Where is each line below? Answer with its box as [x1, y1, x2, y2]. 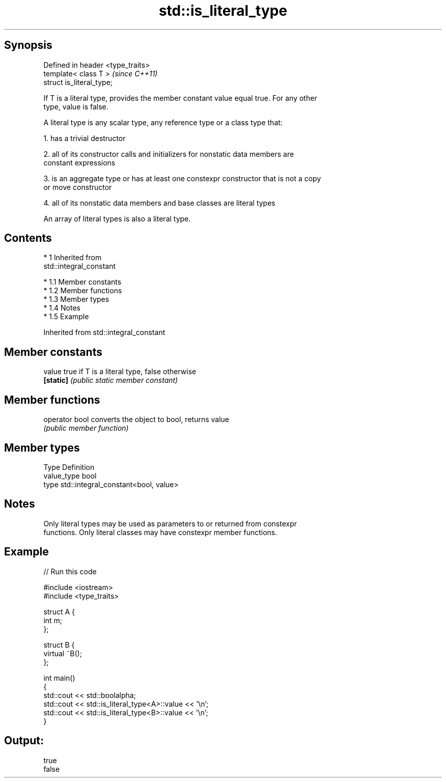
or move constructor [43, 182, 112, 191]
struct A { [43, 607, 75, 616]
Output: [4, 734, 44, 747]
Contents [4, 232, 52, 245]
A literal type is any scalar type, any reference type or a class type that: [43, 118, 283, 127]
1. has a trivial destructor [43, 133, 126, 143]
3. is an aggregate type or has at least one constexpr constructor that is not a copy [43, 174, 321, 183]
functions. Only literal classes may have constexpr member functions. [43, 527, 277, 537]
